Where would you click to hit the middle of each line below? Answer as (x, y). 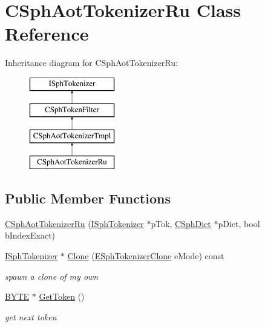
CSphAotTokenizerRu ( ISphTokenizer (74, 223)
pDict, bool (239, 223)
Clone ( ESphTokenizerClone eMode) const (146, 256)
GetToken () (62, 296)
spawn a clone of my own (52, 276)
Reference (47, 34)
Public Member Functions (88, 198)
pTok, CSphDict (181, 223)
